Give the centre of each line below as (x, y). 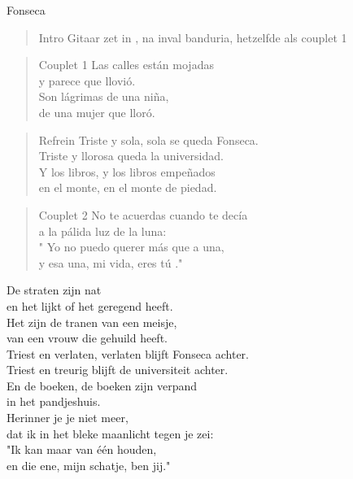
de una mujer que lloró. (97, 112)
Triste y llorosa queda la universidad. (131, 156)
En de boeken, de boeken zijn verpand (102, 385)
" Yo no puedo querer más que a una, (131, 247)
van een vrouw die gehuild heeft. (87, 338)
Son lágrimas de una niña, (104, 96)
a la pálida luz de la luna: (102, 231)
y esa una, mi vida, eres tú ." (111, 262)
